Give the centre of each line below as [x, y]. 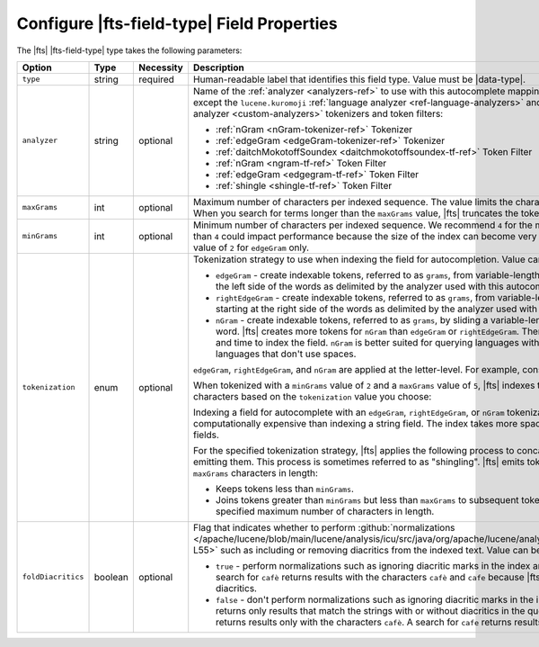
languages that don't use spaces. [286, 354]
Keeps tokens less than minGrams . [285, 489]
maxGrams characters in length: [256, 472]
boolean [111, 577]
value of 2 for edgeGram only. [252, 247]
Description [219, 67]
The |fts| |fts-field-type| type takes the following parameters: [129, 50]
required [157, 79]
